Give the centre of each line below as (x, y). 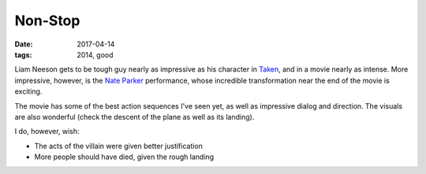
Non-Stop (47, 20)
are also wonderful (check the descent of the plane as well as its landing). (135, 117)
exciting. (28, 91)
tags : (23, 54)
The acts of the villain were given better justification (118, 146)
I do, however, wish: (47, 131)
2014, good (95, 54)
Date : (24, 44)
